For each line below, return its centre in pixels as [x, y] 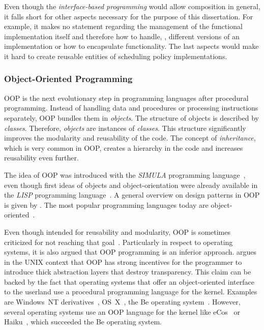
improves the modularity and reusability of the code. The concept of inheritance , [130, 138]
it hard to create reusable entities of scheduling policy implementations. [116, 56]
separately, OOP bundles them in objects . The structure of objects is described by [131, 117]
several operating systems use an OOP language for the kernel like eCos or [122, 311]
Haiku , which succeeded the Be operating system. [83, 322]
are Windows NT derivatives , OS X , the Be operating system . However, [122, 302]
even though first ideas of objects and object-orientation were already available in [131, 185]
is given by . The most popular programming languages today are [106, 204]
